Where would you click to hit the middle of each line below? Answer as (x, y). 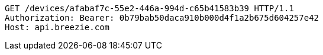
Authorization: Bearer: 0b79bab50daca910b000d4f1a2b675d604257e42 (162, 18)
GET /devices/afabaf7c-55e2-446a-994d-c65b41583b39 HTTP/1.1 (149, 8)
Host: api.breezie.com (57, 27)
